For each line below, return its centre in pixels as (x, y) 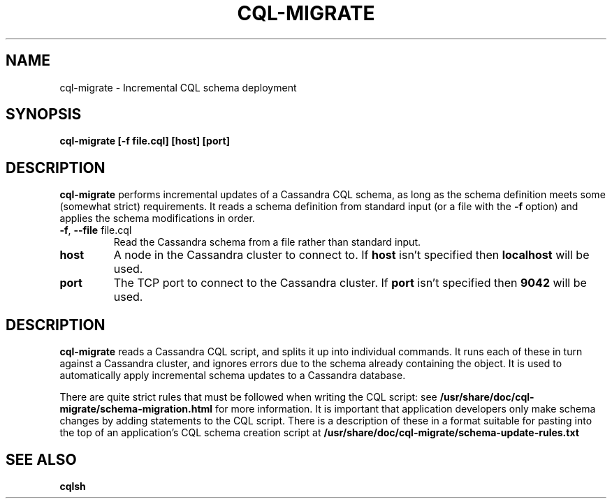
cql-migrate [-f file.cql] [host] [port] (145, 141)
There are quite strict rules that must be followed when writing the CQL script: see (248, 397)
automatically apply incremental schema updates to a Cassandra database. (233, 376)
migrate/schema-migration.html (136, 409)
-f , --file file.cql (96, 230)
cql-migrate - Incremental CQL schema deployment (178, 87)
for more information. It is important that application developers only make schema (406, 409)
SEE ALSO (41, 459)
